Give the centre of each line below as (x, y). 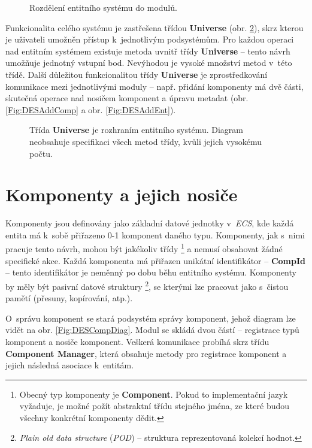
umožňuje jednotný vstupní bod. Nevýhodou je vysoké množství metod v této (149, 63)
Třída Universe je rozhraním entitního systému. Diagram (136, 130)
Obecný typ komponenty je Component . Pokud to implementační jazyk (154, 394)
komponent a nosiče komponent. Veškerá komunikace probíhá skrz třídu (137, 341)
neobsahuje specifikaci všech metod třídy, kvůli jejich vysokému (146, 141)
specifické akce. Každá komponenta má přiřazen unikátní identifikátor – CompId (156, 260)
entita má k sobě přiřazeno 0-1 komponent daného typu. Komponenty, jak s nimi (155, 234)
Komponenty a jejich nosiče (122, 194)
